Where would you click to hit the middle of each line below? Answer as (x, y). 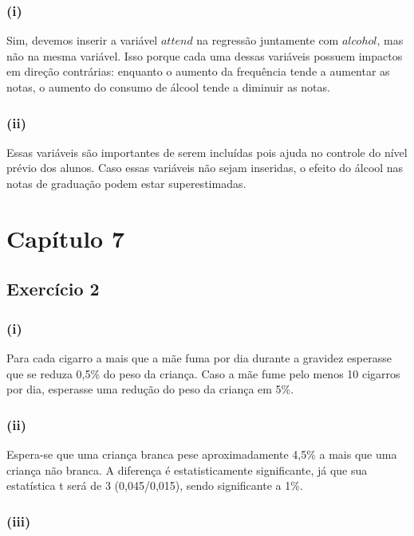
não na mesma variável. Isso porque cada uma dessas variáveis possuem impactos (205, 55)
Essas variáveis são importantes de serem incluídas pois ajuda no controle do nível (207, 152)
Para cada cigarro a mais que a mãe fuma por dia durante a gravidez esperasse (199, 357)
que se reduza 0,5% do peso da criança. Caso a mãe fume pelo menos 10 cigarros (203, 373)
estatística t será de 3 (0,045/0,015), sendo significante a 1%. (155, 485)
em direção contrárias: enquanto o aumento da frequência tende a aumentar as (198, 71)
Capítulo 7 (66, 238)
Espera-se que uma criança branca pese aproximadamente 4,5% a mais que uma (202, 454)
